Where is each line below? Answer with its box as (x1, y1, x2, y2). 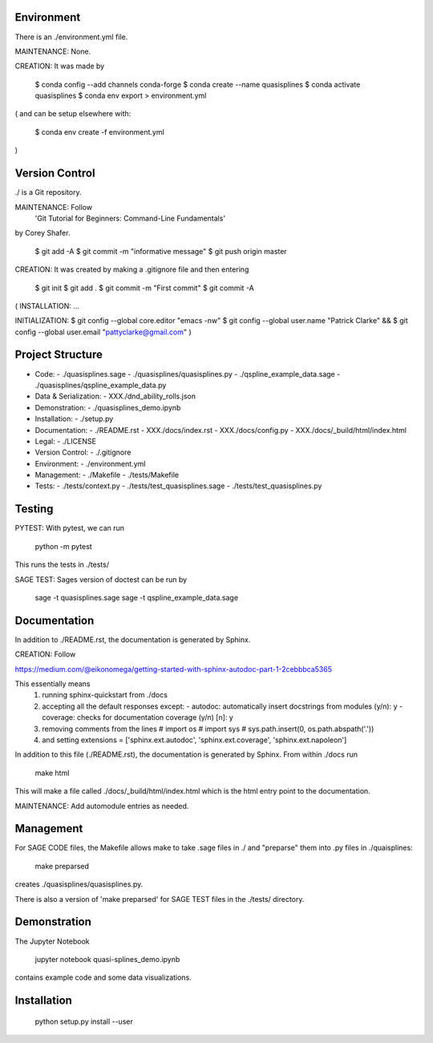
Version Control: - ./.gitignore (34, 447, 132, 457)
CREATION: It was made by (14, 61, 105, 71)
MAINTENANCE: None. (14, 46, 91, 56)
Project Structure (14, 348, 103, 362)
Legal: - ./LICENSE (34, 436, 96, 446)
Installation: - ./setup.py (34, 414, 114, 424)
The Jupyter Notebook (14, 936, 90, 946)
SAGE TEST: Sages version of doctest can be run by (14, 574, 188, 584)
